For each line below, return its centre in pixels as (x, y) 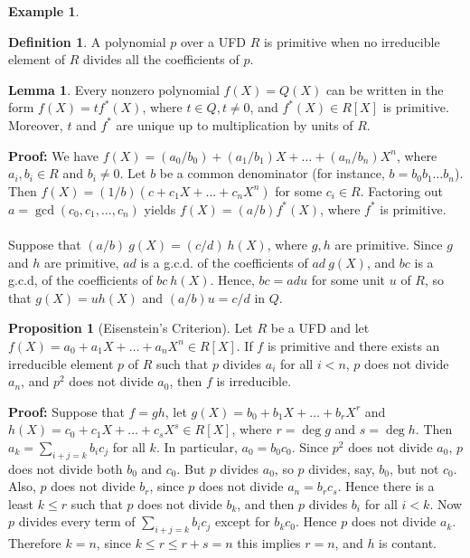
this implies (269, 543)
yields (160, 208)
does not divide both (66, 468)
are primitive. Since (389, 244)
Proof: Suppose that (66, 411)
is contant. (408, 543)
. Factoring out (401, 190)
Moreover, (36, 124)
